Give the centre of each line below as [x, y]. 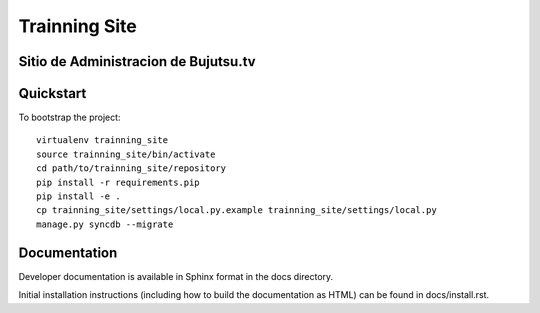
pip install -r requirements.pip [118, 182]
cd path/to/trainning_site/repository [131, 168]
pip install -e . [78, 196]
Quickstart [52, 93]
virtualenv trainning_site [102, 140]
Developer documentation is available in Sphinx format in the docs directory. [176, 276]
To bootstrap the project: [69, 117]
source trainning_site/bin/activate [126, 154]
